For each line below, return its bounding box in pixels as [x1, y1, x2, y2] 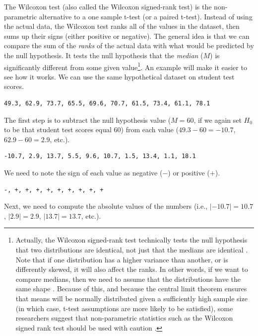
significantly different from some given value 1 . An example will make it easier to [4, 60, 247, 72]
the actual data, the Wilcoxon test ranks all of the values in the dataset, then [4, 21, 240, 31]
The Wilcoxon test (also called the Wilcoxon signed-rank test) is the [4, 1, 212, 11]
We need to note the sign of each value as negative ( [4, 167, 163, 177]
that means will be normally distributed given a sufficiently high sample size [15, 293, 248, 303]
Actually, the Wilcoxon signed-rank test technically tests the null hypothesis [15, 235, 248, 245]
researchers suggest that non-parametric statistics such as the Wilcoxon [15, 313, 233, 323]
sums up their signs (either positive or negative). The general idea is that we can [4, 30, 250, 41]
